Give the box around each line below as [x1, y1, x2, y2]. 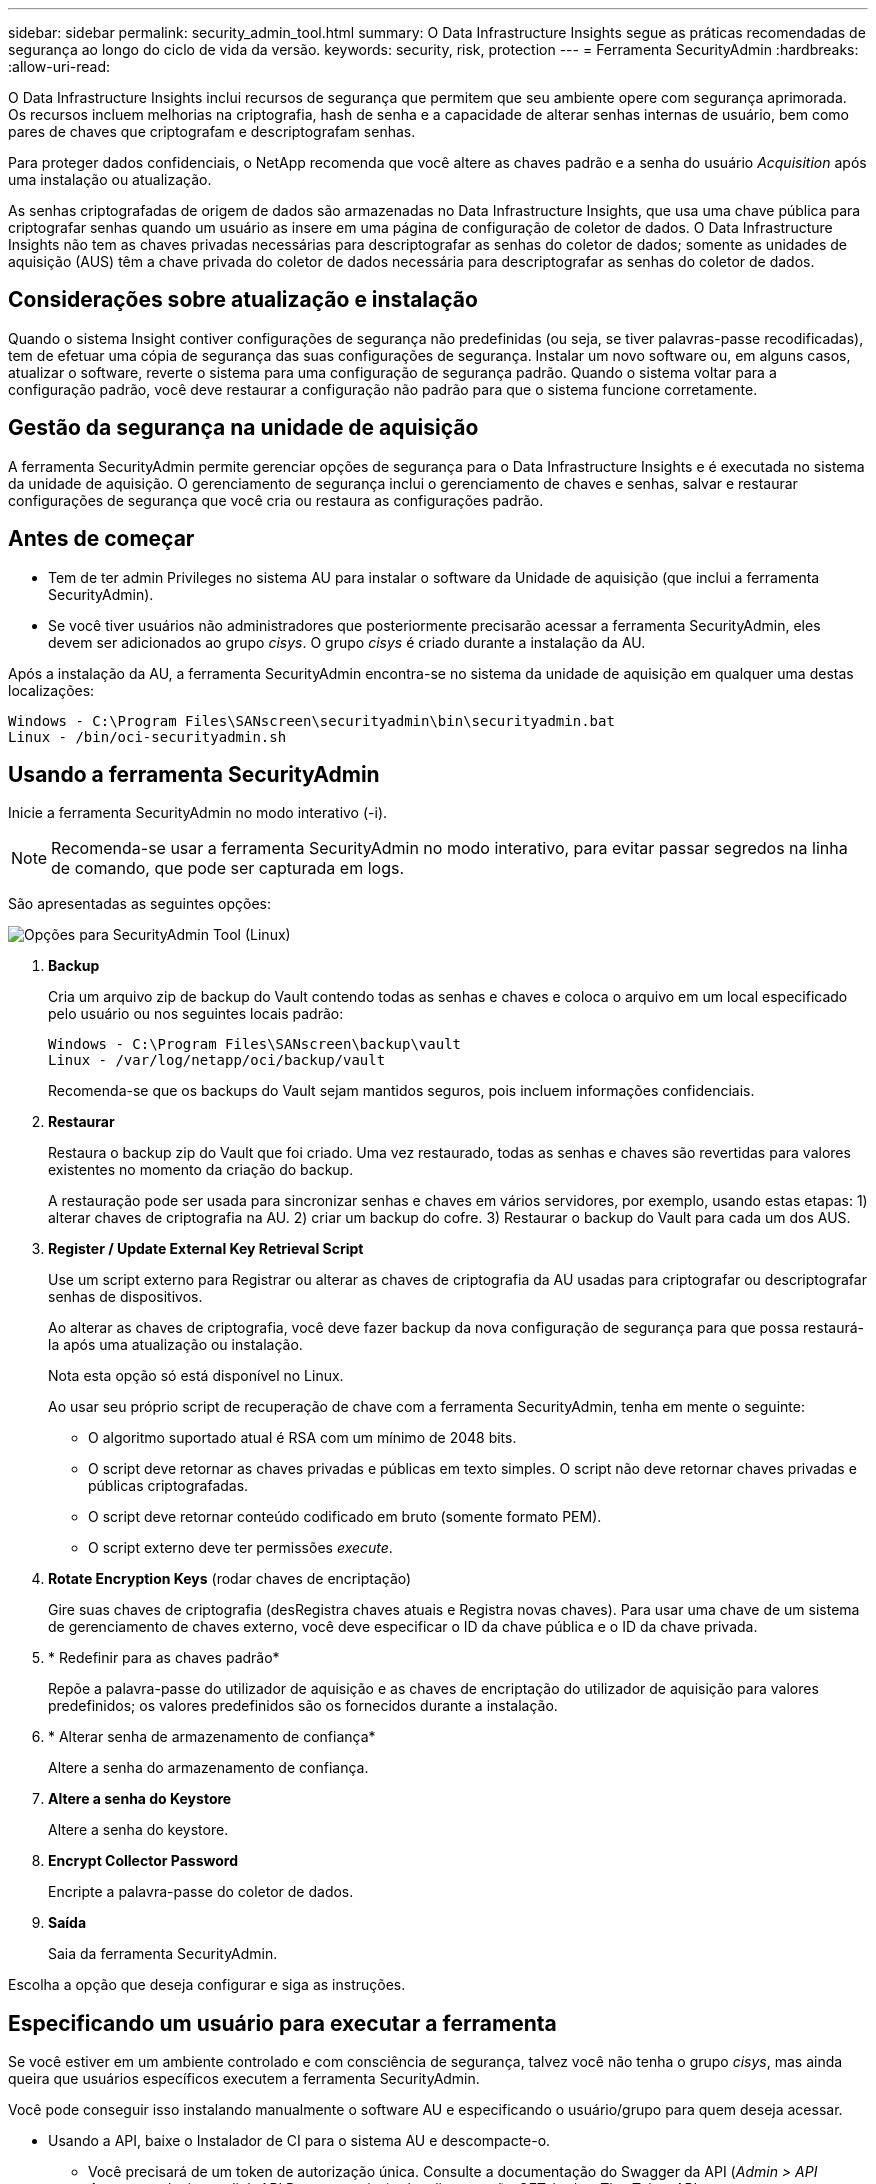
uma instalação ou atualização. [8, 171, 212, 188]
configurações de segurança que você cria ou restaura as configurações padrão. [8, 491, 544, 509]
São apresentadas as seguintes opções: [8, 895, 272, 913]
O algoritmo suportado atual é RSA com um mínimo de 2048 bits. [88, 1429, 517, 1447]
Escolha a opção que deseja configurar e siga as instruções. [8, 1976, 406, 1994]
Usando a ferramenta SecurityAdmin [8, 761, 380, 787]
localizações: [8, 681, 95, 699]
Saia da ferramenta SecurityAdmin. [48, 1945, 278, 1963]
